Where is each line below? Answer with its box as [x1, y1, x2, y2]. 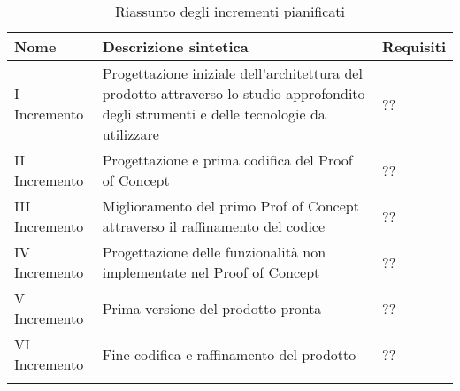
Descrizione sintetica [102, 36, 249, 57]
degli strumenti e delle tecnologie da [102, 103, 326, 124]
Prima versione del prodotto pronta [102, 297, 322, 318]
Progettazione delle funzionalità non [102, 241, 326, 262]
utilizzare [102, 124, 159, 144]
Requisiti [382, 36, 446, 57]
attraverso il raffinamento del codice [102, 216, 326, 236]
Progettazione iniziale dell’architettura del [102, 63, 363, 83]
